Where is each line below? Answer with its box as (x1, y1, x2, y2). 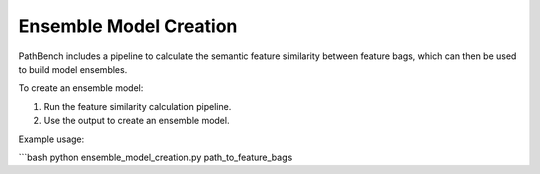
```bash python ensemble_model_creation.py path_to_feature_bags (18, 151, 293, 163)
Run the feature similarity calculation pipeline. (43, 100, 232, 112)
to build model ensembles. (18, 63, 128, 75)
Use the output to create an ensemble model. (43, 115, 230, 127)
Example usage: (18, 133, 85, 145)
